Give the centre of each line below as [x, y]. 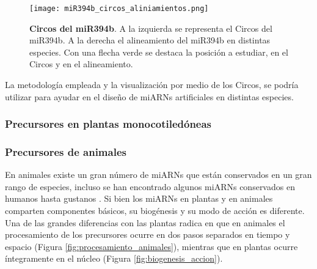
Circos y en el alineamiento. [81, 64]
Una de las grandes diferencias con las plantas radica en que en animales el [145, 222]
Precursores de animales [66, 151]
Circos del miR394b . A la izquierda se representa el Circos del [151, 28]
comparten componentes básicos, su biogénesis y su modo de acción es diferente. [155, 211]
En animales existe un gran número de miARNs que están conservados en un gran [158, 175]
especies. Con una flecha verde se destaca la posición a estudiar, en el [159, 52]
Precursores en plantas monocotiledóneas [108, 124]
